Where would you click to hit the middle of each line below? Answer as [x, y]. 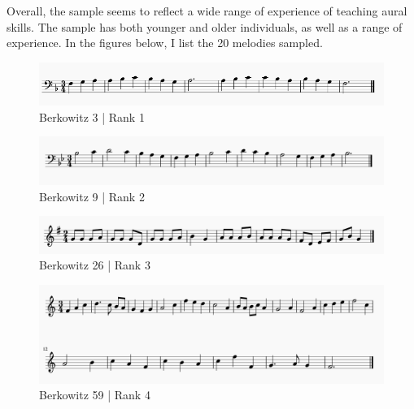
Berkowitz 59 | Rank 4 [95, 395]
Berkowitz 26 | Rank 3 [95, 265]
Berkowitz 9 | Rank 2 [92, 196]
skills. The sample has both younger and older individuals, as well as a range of [205, 26]
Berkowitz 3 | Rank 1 [92, 116]
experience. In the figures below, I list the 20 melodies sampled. [165, 43]
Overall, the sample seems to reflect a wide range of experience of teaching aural [207, 11]
